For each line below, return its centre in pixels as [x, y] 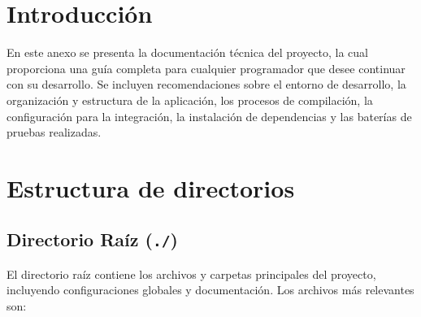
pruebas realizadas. [54, 132]
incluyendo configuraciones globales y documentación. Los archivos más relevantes [210, 290]
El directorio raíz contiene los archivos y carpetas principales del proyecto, [191, 274]
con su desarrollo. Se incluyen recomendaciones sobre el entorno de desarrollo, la [206, 84]
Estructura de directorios [151, 187]
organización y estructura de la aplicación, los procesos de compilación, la [190, 100]
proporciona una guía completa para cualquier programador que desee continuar [206, 68]
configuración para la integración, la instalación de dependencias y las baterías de [209, 116]
